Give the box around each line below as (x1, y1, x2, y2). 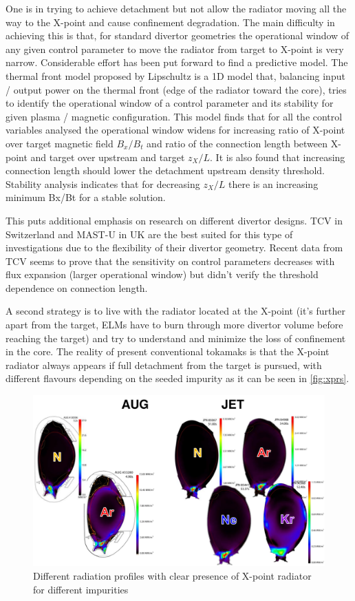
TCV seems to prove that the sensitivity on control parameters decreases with (6, 253, 335, 268)
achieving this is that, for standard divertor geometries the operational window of (6, 28, 349, 43)
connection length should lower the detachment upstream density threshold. (6, 163, 325, 178)
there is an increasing (228, 176, 319, 191)
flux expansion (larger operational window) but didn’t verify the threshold (6, 267, 319, 282)
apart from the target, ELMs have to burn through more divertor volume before (6, 317, 343, 332)
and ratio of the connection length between (147, 136, 328, 150)
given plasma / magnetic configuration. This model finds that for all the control (6, 109, 343, 123)
